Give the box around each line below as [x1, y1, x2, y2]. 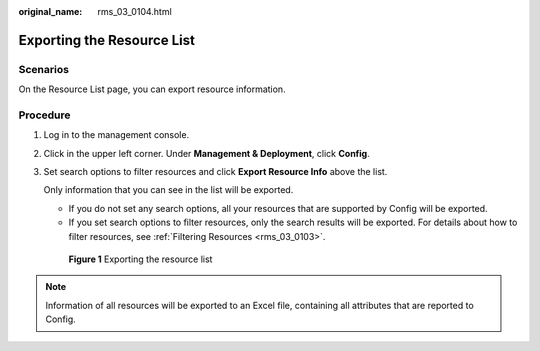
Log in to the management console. [43, 129, 190, 141]
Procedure [18, 108, 71, 122]
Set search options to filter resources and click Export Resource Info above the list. [43, 166, 388, 178]
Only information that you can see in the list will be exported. [43, 184, 294, 196]
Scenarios [18, 62, 70, 76]
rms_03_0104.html [97, 6, 172, 17]
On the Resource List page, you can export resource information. [18, 83, 286, 95]
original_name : [18, 6, 83, 17]
